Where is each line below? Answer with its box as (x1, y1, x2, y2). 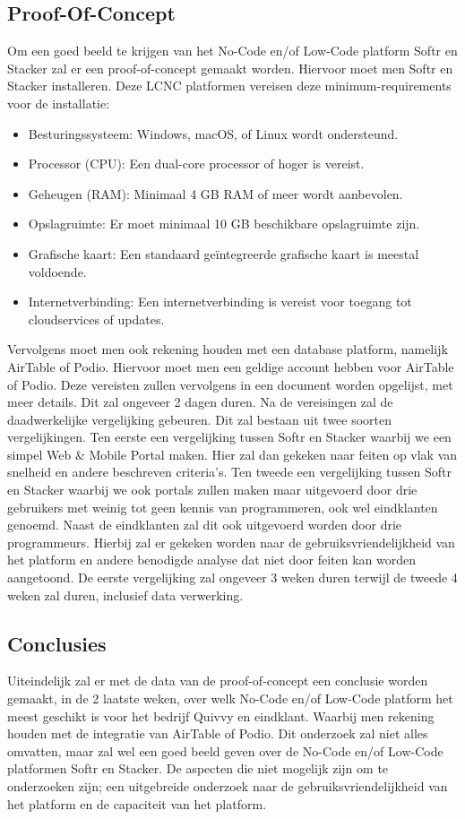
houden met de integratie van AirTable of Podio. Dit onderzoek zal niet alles (7, 724, 428, 743)
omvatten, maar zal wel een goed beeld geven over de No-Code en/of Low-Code (7, 741, 443, 760)
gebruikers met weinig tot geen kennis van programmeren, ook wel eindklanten (7, 497, 438, 516)
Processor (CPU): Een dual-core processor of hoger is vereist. (28, 154, 365, 173)
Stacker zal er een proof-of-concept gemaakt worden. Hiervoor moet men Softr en (7, 58, 453, 77)
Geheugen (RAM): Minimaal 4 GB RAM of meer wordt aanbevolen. (28, 184, 403, 203)
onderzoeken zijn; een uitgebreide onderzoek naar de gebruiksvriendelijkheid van (7, 777, 448, 795)
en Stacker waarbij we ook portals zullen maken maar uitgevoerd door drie (7, 480, 418, 499)
